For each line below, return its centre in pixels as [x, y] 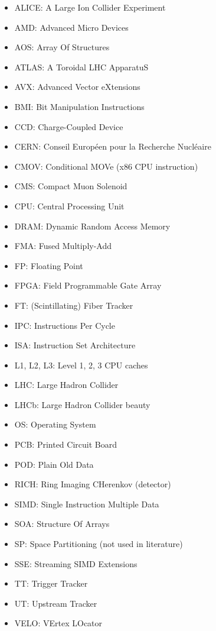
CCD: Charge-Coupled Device [69, 126]
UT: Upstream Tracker [56, 603]
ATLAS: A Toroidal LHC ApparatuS [81, 67]
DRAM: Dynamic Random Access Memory [92, 226]
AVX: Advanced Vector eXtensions [77, 87]
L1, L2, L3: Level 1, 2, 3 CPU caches [81, 365]
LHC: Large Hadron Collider [66, 385]
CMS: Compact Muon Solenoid [71, 186]
